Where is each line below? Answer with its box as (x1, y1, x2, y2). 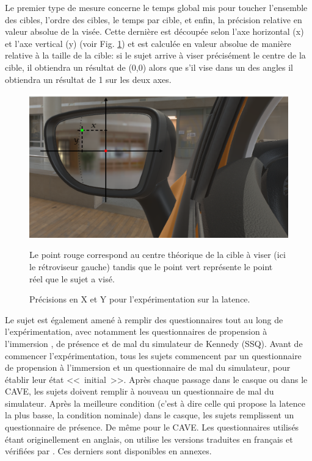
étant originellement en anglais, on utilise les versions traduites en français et (5, 432, 293, 445)
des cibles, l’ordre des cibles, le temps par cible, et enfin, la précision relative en (5, 13, 302, 26)
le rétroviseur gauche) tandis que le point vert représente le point (29, 260, 273, 273)
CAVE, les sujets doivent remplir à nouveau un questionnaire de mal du (5, 385, 274, 398)
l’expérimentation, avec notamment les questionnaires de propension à (5, 325, 267, 338)
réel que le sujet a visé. (29, 272, 115, 285)
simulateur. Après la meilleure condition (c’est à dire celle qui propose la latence (5, 396, 306, 409)
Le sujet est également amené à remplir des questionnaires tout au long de (5, 313, 283, 326)
